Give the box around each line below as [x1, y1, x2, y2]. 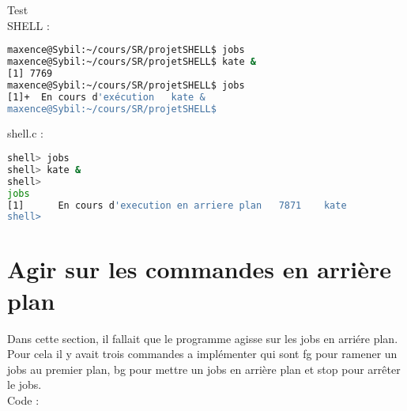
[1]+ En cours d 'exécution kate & [7, 91, 205, 103]
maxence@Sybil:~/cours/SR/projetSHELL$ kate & [7, 56, 256, 68]
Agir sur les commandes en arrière [7, 253, 392, 285]
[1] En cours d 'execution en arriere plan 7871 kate [7, 199, 347, 211]
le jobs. [7, 376, 42, 393]
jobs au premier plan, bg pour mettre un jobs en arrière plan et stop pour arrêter [7, 360, 401, 377]
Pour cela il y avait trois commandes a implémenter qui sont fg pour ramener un [7, 345, 398, 362]
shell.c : [7, 125, 43, 141]
